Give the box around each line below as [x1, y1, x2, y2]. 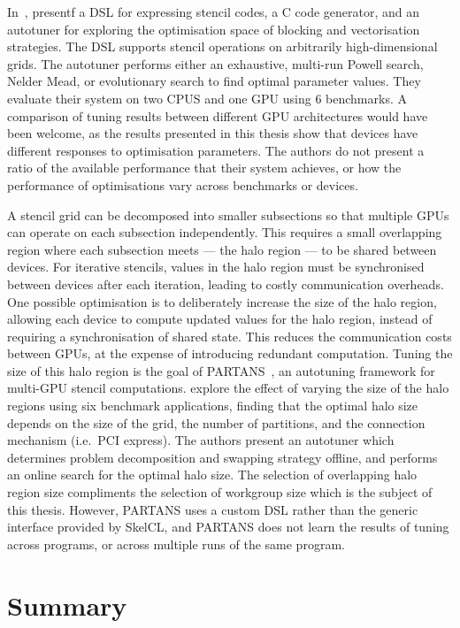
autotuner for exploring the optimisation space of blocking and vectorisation [7, 19, 420, 38]
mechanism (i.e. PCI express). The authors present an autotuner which [7, 431, 395, 449]
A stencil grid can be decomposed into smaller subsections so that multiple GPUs [7, 205, 449, 224]
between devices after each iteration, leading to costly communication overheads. [7, 274, 444, 293]
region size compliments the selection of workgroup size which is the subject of [7, 483, 433, 502]
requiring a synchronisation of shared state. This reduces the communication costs [7, 326, 452, 345]
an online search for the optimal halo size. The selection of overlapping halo [7, 465, 418, 484]
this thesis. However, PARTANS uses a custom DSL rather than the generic [7, 500, 418, 518]
